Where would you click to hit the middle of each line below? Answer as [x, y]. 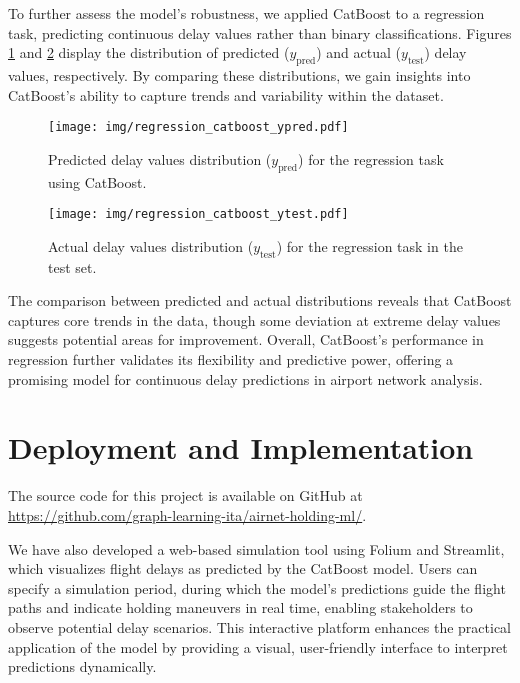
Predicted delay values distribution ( [160, 158]
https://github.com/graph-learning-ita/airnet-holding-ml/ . [187, 514]
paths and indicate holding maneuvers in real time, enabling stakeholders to [240, 607]
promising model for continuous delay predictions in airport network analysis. [245, 378]
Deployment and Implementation [241, 447]
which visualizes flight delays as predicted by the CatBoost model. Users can [243, 568]
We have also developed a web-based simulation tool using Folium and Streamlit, [256, 548]
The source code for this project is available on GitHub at [185, 495]
